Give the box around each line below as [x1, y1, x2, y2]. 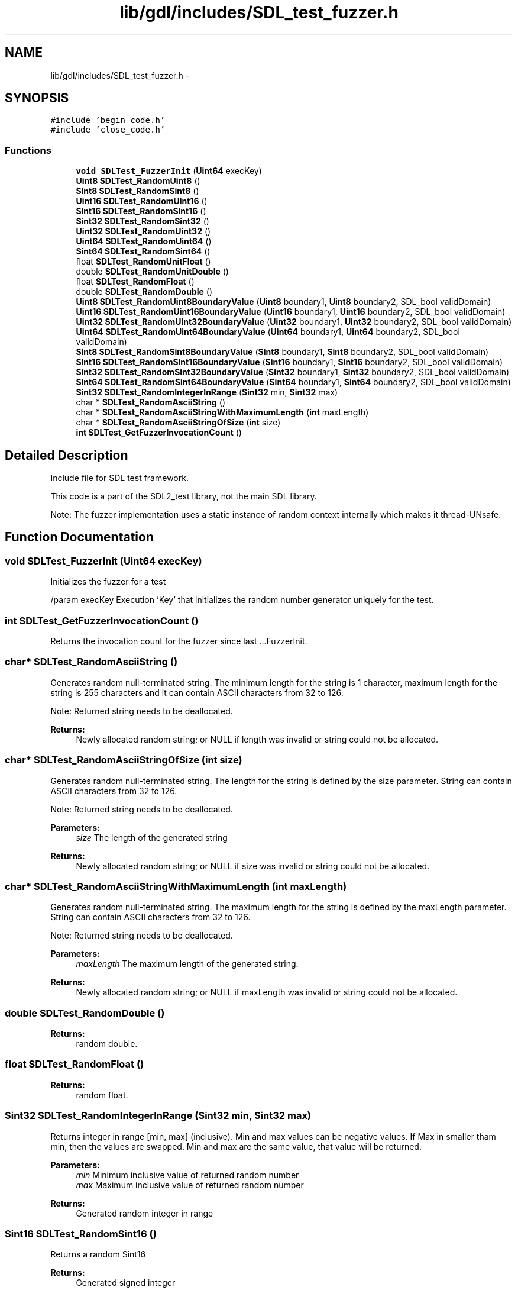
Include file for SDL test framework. [50, 473, 189, 483]
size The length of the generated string [76, 832, 228, 843]
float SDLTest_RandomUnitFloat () [76, 256, 211, 267]
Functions [5, 144, 51, 156]
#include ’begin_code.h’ [50, 115, 166, 125]
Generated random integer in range [76, 1208, 213, 1218]
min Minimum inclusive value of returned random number [76, 1169, 299, 1180]
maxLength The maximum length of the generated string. [76, 959, 299, 969]
